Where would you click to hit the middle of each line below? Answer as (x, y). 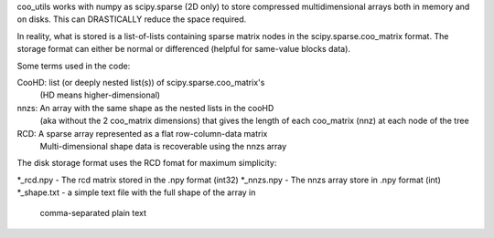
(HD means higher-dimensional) (100, 95)
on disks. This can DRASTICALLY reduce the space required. (132, 19)
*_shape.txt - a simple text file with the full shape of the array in (136, 192)
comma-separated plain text (93, 213)
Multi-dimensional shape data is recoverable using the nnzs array (163, 146)
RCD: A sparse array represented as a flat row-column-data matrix (142, 133)
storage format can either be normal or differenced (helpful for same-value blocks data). (184, 49)
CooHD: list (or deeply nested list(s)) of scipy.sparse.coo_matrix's (141, 82)
